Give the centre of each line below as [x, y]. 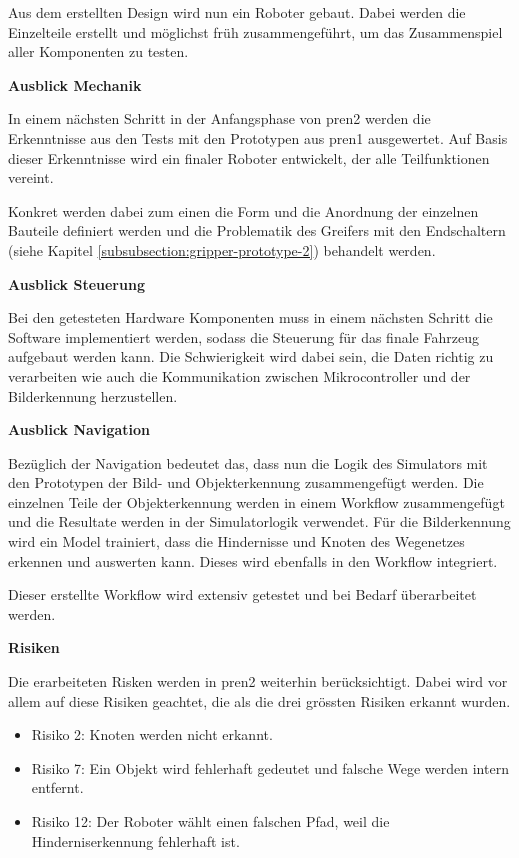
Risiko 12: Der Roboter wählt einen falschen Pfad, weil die [210, 821]
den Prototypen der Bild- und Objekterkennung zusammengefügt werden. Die [246, 482]
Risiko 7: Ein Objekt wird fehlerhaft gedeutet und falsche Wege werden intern [270, 767]
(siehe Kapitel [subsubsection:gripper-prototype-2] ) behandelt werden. [222, 249]
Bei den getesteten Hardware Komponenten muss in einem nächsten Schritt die [250, 317]
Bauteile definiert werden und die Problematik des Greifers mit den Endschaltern [257, 230]
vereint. [31, 177]
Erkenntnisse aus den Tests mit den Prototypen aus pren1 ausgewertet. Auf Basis [258, 137]
